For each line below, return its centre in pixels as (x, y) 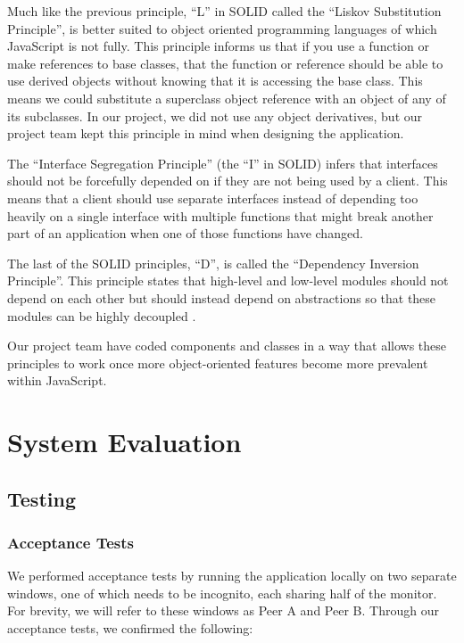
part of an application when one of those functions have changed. (185, 233)
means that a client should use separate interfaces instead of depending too (213, 198)
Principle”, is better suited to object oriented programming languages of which (222, 28)
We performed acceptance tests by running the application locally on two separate (232, 576)
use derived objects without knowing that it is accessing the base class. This (215, 81)
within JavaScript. (57, 380)
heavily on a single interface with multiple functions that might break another (220, 215)
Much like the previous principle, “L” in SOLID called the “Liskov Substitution (224, 11)
